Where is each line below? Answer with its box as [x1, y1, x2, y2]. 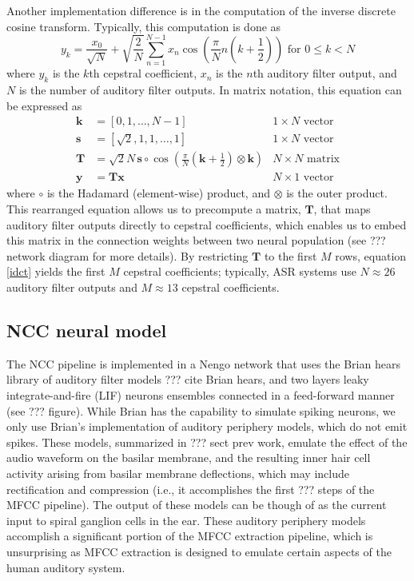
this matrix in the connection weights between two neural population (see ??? [6, 232, 386, 249]
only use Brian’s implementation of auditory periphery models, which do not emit [6, 418, 408, 435]
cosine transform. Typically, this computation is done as [6, 18, 281, 34]
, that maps [313, 201, 371, 217]
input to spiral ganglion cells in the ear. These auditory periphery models [6, 511, 366, 528]
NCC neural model [6, 317, 167, 342]
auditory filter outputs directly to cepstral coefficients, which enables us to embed [6, 216, 407, 233]
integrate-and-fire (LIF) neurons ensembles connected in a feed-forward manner [6, 386, 395, 403]
